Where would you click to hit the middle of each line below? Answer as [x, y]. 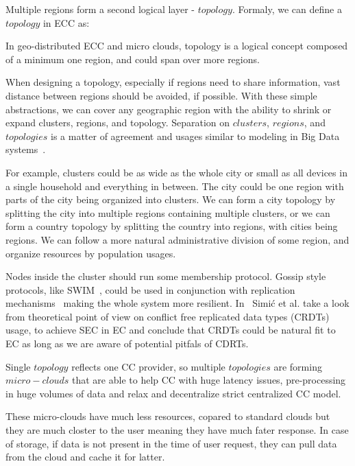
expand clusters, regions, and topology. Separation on [118, 123]
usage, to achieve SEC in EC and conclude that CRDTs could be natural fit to [171, 330]
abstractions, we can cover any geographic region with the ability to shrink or [169, 109]
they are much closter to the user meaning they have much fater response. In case [177, 430]
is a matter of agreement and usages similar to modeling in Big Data [195, 136]
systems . [26, 149]
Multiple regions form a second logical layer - [100, 9]
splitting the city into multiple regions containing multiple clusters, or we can [168, 212]
